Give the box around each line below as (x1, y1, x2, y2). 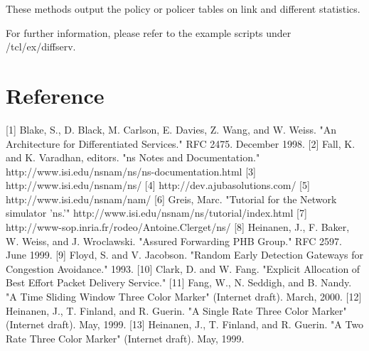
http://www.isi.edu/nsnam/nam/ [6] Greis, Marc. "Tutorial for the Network (6, 191, 337, 206)
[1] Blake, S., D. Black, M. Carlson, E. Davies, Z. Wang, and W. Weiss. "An (6, 121, 337, 136)
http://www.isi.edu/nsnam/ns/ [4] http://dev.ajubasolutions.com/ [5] (6, 178, 310, 193)
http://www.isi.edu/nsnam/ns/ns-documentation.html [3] (6, 163, 256, 178)
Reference (6, 80, 105, 109)
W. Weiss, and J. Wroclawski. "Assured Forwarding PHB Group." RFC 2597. (6, 233, 342, 248)
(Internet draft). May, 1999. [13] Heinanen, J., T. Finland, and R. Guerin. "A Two (6, 317, 364, 332)
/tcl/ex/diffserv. (6, 39, 76, 54)
